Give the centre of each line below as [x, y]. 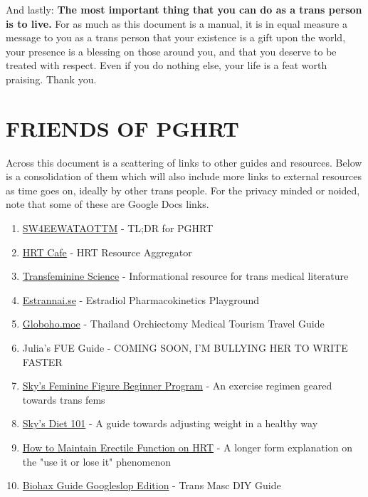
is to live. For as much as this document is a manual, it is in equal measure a [177, 23]
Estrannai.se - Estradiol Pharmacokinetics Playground [141, 299]
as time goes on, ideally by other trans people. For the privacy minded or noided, [183, 190]
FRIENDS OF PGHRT [122, 128]
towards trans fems [64, 399]
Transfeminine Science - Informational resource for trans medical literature [185, 276]
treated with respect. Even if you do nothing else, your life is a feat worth [167, 65]
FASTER [42, 361]
